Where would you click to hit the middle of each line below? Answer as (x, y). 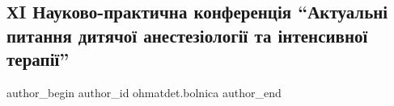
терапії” (38, 59)
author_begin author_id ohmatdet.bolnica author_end (144, 92)
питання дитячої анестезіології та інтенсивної (187, 35)
